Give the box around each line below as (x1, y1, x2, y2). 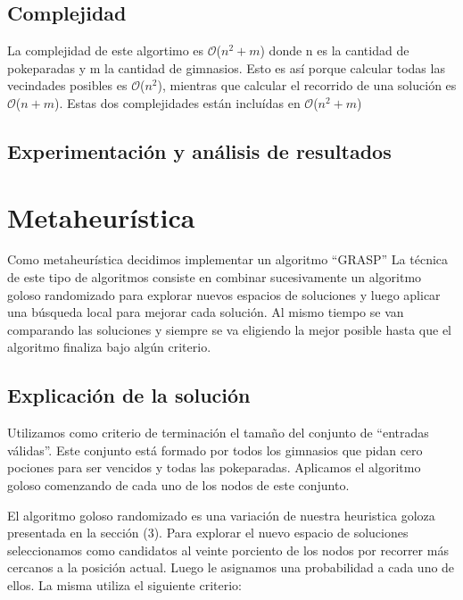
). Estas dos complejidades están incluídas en (54, 93, 301, 112)
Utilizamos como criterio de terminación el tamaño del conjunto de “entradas (7, 423, 429, 442)
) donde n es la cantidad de (260, 41, 409, 60)
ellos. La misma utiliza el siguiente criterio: (7, 576, 242, 594)
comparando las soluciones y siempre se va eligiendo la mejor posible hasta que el (7, 320, 451, 338)
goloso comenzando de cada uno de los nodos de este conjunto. (7, 476, 350, 495)
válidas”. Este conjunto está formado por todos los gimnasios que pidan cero (7, 440, 423, 459)
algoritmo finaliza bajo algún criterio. (7, 337, 211, 356)
